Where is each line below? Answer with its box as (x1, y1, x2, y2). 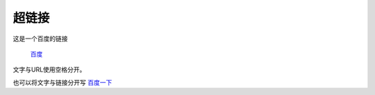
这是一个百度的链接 (12, 34, 68, 43)
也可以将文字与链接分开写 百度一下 (12, 78, 112, 86)
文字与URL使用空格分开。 (12, 65, 86, 74)
